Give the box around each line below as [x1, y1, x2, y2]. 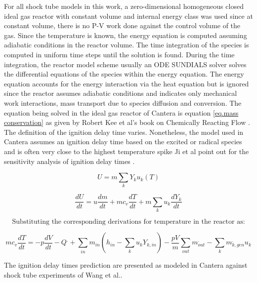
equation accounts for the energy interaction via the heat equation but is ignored [4, 78, 249, 88]
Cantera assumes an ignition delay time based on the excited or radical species [4, 136, 242, 147]
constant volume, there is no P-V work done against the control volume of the [4, 20, 241, 31]
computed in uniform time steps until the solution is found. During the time [4, 49, 235, 59]
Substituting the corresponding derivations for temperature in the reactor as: [12, 218, 245, 226]
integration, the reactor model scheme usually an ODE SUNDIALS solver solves [4, 59, 247, 69]
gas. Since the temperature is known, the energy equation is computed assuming [4, 30, 247, 40]
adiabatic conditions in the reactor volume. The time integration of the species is [4, 40, 249, 50]
